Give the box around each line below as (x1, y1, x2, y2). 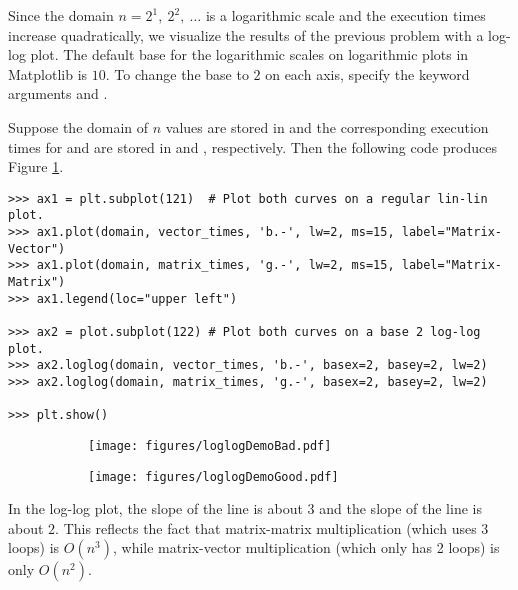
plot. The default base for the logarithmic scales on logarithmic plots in (30, 44, 469, 65)
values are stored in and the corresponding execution (165, 116, 489, 137)
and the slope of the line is (319, 498, 482, 519)
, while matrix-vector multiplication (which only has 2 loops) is (113, 537, 500, 558)
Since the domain (8, 5, 114, 25)
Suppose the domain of (8, 116, 149, 137)
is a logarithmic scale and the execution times (205, 5, 486, 25)
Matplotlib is (8, 63, 88, 84)
